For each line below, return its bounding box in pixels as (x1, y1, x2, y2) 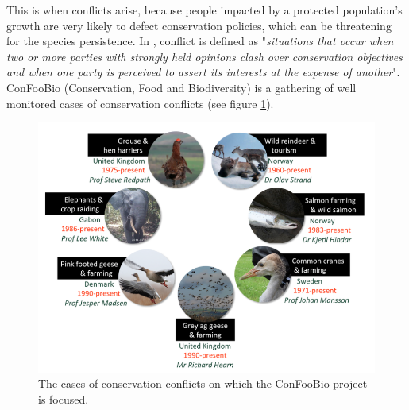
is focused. (38, 390, 89, 407)
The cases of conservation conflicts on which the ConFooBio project (38, 375, 368, 392)
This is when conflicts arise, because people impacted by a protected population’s (6, 2, 403, 17)
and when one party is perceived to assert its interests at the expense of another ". (6, 64, 400, 80)
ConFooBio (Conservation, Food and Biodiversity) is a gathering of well (6, 79, 357, 95)
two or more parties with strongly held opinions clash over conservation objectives (6, 48, 403, 64)
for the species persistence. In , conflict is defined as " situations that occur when (6, 33, 394, 49)
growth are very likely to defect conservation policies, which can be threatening (6, 17, 392, 33)
